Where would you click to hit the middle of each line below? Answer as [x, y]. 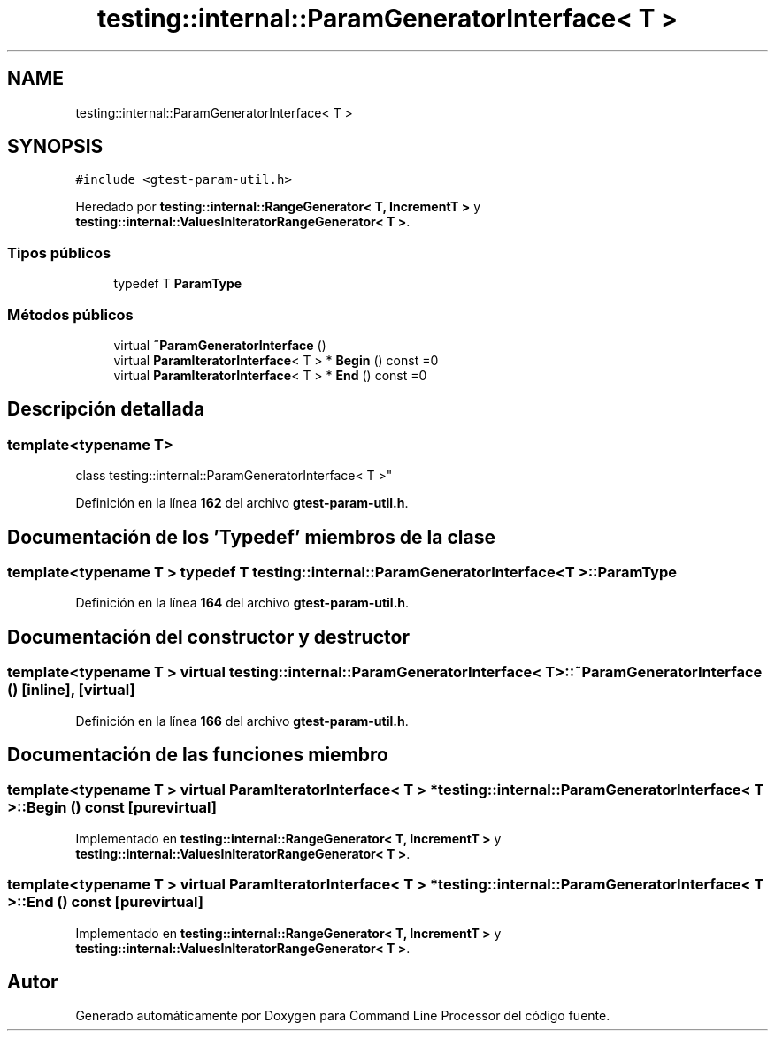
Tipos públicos [59, 252]
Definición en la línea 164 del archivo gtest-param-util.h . [242, 603]
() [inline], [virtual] [71, 690]
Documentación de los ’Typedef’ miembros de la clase [251, 537]
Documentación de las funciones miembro [198, 755]
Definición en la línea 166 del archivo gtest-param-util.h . [242, 721]
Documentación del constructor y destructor [208, 637]
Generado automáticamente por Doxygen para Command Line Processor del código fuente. [343, 1016]
